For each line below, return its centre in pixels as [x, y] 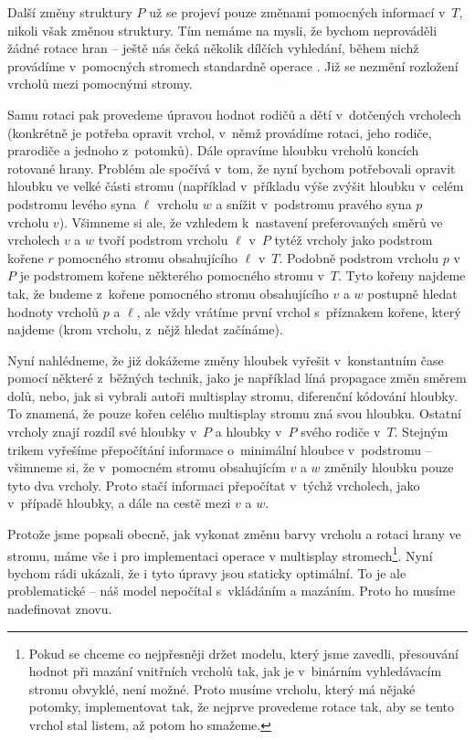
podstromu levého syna [72, 203]
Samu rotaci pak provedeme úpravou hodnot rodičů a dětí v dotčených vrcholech [234, 114]
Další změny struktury [70, 12]
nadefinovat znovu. [60, 609]
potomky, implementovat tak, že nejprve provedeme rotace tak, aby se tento [242, 707]
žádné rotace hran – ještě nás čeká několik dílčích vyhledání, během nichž [213, 48]
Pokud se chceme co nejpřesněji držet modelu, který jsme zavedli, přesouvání [243, 653]
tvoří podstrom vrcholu [163, 240]
